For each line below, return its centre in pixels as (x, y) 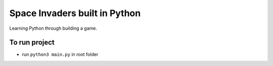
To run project (32, 43)
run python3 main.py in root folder (60, 54)
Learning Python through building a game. (53, 28)
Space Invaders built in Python (75, 13)
